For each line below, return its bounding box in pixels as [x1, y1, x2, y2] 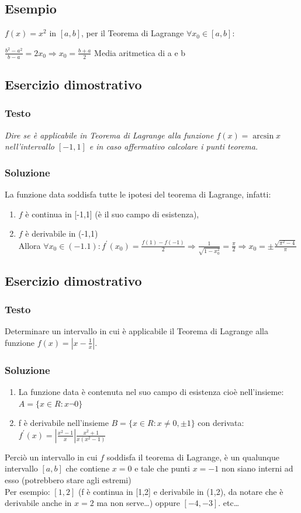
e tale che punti [134, 462, 191, 474]
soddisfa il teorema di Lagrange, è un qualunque [106, 450, 280, 463]
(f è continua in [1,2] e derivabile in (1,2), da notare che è [78, 485, 283, 497]
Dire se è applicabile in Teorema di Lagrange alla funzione [5, 129, 214, 141]
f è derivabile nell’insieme [18, 417, 109, 429]
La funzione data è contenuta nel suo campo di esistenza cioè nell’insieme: [18, 386, 284, 398]
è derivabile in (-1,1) [25, 227, 98, 240]
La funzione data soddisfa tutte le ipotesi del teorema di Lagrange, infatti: [5, 188, 271, 200]
